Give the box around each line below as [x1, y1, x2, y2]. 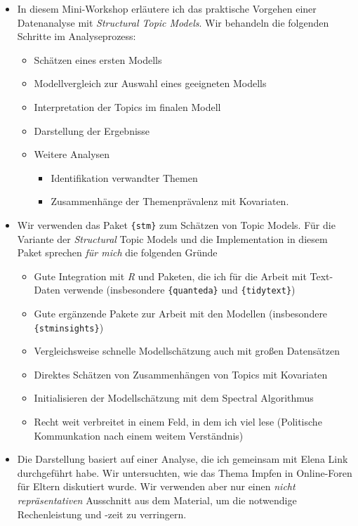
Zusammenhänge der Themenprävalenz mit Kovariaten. [51, 194, 289, 209]
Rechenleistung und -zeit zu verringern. [17, 506, 187, 521]
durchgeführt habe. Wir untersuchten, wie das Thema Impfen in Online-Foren [17, 465, 352, 480]
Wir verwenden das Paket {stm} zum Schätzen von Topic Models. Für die [17, 217, 336, 232]
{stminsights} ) [34, 320, 104, 334]
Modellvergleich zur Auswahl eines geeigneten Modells [34, 76, 267, 91]
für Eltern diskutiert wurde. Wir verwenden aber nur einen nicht [17, 479, 296, 494]
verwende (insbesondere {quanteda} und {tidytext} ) [63, 282, 296, 297]
